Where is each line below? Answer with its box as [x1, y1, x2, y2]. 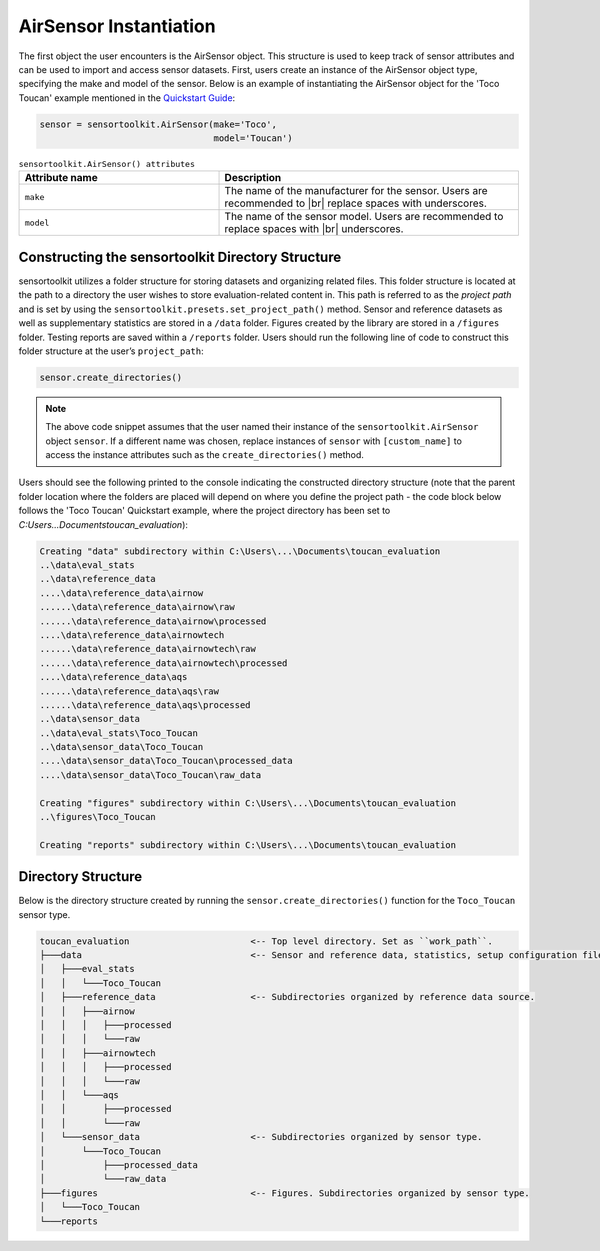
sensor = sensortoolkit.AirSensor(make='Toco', [39, 118, 277, 130]
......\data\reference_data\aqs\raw [39, 685, 220, 697]
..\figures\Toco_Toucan [39, 811, 157, 823]
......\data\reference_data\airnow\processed [39, 615, 267, 627]
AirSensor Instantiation [18, 15, 216, 37]
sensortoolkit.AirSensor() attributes [18, 159, 195, 170]
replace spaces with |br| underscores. [224, 222, 404, 236]
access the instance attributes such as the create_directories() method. [45, 449, 365, 461]
